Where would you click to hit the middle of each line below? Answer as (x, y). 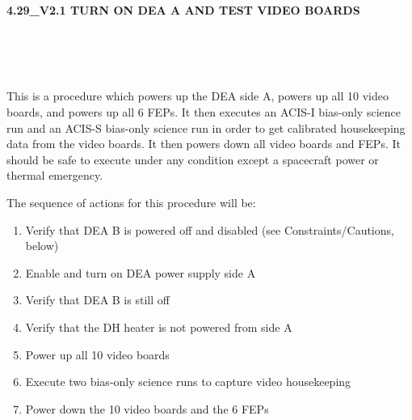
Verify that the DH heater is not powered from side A (159, 327)
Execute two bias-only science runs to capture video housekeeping (188, 382)
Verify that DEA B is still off (97, 300)
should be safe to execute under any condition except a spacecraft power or (193, 159)
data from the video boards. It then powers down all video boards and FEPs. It (204, 144)
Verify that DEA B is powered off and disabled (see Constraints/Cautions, (210, 229)
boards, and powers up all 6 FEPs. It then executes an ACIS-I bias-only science (204, 111)
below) (42, 246)
